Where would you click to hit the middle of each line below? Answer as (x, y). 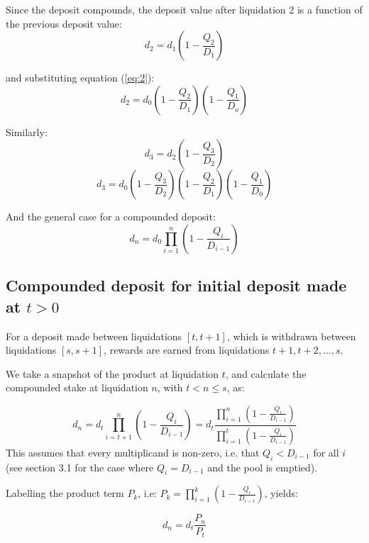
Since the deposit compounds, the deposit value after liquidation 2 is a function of (184, 9)
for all (326, 452)
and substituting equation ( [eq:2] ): (80, 78)
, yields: (281, 493)
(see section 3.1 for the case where (80, 467)
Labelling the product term (65, 493)
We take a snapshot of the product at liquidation (112, 373)
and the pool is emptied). (263, 467)
